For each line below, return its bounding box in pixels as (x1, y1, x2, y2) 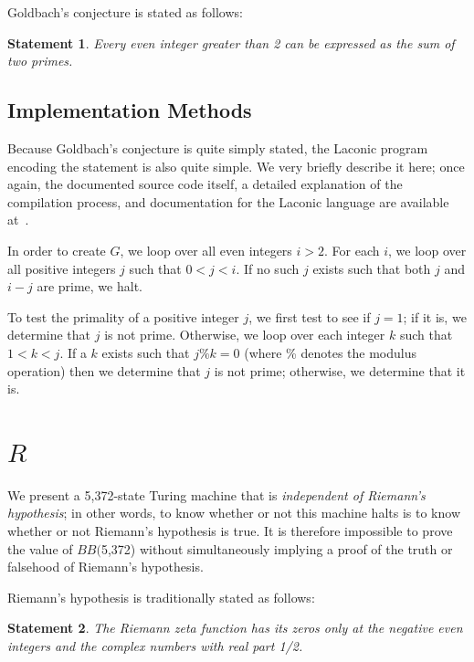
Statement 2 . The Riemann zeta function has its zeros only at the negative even (7, 618, 463, 637)
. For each (324, 240, 380, 259)
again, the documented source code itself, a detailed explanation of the (7, 174, 403, 194)
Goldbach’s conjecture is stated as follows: (7, 3, 243, 21)
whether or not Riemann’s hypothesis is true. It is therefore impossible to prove (7, 521, 453, 541)
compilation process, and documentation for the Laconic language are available (7, 192, 449, 211)
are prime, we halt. (37, 277, 142, 296)
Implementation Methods (7, 96, 252, 124)
